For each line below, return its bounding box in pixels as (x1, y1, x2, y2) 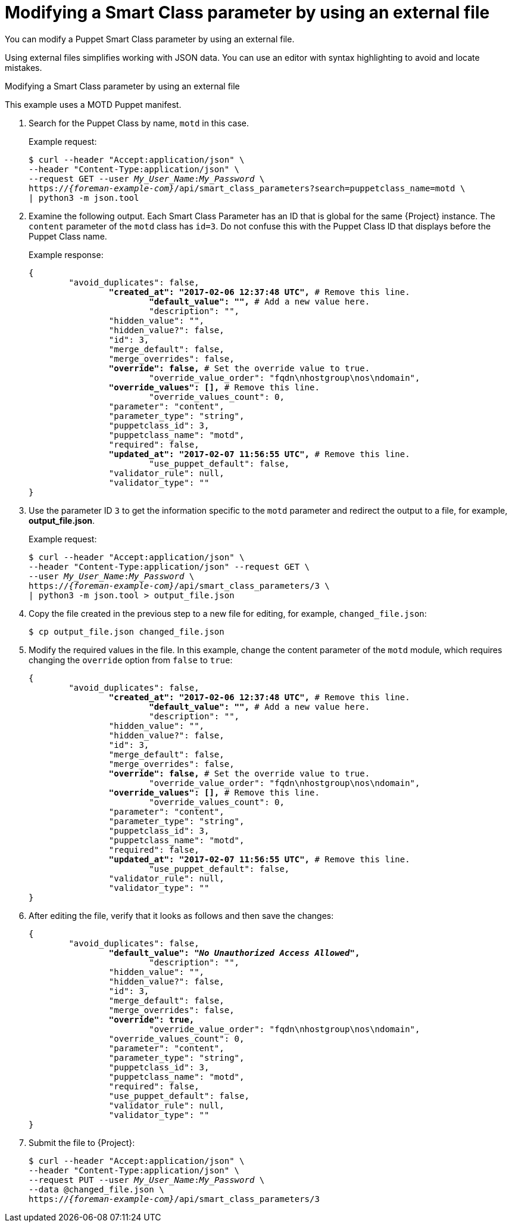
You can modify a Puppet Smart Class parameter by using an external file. (5, 33, 295, 44)
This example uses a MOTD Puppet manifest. (5, 99, 182, 110)
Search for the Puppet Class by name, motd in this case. (29, 117, 249, 128)
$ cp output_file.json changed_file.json (29, 626, 224, 636)
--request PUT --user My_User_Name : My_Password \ (29, 1175, 265, 1185)
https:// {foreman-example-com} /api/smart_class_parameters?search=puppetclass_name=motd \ (29, 183, 466, 193)
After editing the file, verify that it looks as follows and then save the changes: (29, 910, 334, 921)
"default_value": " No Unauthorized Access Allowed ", (108, 948, 360, 958)
